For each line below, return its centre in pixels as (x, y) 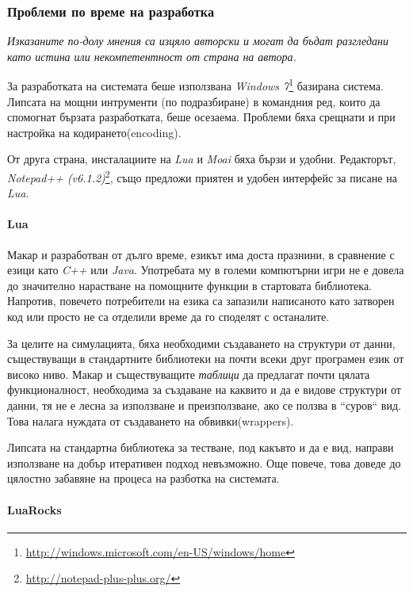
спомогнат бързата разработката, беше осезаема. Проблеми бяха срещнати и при (201, 117)
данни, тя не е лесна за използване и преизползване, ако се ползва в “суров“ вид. (204, 405)
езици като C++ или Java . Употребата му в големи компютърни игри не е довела (206, 270)
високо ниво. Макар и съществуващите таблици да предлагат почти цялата (189, 374)
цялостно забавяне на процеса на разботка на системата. (143, 478)
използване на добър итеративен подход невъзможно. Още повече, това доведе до (204, 462)
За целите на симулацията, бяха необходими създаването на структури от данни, (201, 343)
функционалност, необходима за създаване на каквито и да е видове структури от (204, 390)
